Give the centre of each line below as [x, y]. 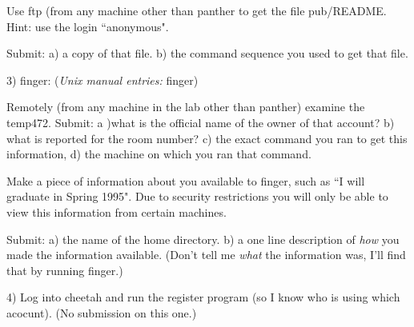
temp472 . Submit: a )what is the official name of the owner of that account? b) [201, 122]
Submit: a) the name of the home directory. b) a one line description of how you [203, 239]
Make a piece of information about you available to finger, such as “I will [186, 180]
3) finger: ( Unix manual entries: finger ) [102, 80]
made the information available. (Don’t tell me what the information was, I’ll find [206, 255]
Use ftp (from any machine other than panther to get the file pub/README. [197, 10]
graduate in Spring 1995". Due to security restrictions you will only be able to [197, 196]
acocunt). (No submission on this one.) [102, 312]
